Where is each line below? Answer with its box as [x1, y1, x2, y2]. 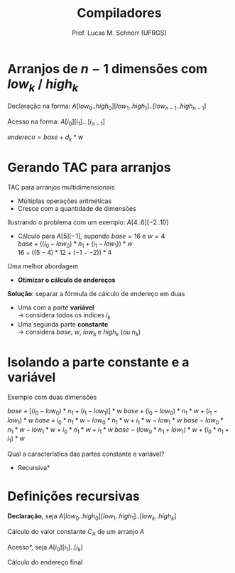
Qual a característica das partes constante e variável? [7, 449, 165, 459]
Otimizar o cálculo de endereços [17, 275, 116, 285]
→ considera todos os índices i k [17, 311, 111, 321]
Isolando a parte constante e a [7, 354, 190, 371]
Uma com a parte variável [17, 303, 94, 312]
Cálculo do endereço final [7, 558, 83, 567]
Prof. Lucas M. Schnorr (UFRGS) [72, 28, 167, 37]
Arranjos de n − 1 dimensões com [7, 60, 208, 77]
